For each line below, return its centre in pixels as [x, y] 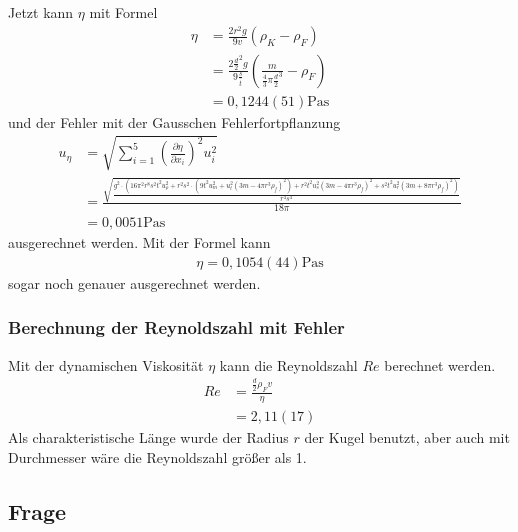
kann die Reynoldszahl [288, 364]
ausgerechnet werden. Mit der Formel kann [139, 242]
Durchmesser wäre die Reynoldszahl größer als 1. [157, 456]
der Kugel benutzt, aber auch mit [407, 437]
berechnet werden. [440, 364]
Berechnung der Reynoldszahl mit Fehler [176, 327]
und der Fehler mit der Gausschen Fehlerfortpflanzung [174, 121]
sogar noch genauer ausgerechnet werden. [134, 282]
